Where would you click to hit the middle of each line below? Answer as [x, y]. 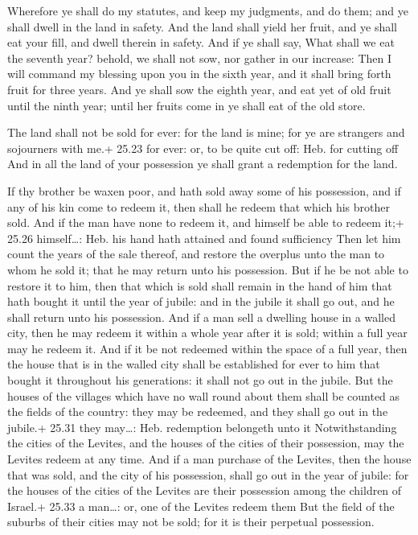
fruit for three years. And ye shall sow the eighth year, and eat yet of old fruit [199, 89]
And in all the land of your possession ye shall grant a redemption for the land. [203, 164]
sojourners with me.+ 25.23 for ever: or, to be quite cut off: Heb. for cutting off [203, 148]
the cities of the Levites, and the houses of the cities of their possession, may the [206, 443]
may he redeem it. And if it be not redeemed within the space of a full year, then [207, 348]
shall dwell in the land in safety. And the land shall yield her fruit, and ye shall [203, 26]
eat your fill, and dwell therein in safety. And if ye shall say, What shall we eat [201, 42]
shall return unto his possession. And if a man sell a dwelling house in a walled [201, 317]
